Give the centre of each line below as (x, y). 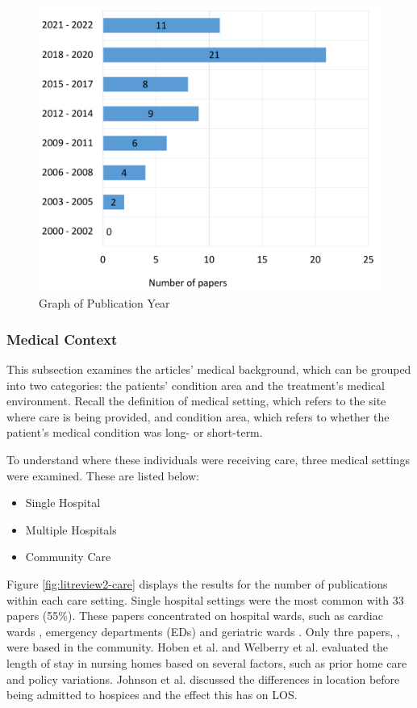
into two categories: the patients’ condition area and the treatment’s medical (196, 385)
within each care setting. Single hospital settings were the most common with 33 (205, 599)
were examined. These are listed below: (103, 475)
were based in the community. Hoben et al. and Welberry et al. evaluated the (198, 647)
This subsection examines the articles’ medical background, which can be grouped (209, 369)
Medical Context (62, 339)
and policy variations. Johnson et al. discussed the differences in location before (203, 679)
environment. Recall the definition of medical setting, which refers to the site (196, 401)
